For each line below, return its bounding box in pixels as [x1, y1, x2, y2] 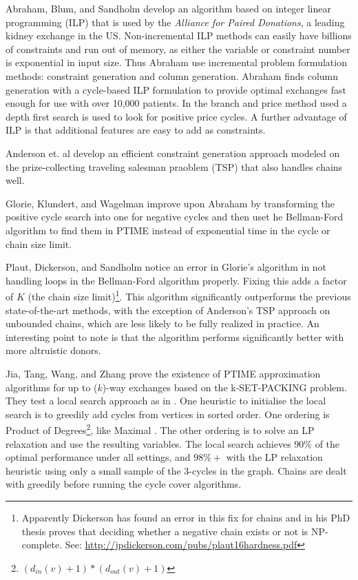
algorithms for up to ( [6, 380, 98, 394]
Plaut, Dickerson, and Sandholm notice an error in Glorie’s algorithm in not [6, 260, 327, 274]
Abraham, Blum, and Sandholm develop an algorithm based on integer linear [6, 1, 331, 15]
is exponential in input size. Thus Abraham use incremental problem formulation [6, 55, 347, 70]
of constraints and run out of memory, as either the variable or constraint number [6, 41, 350, 56]
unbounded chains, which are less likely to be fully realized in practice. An [6, 316, 319, 331]
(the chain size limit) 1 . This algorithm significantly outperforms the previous [28, 287, 351, 303]
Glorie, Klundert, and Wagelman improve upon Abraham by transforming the [6, 196, 335, 210]
